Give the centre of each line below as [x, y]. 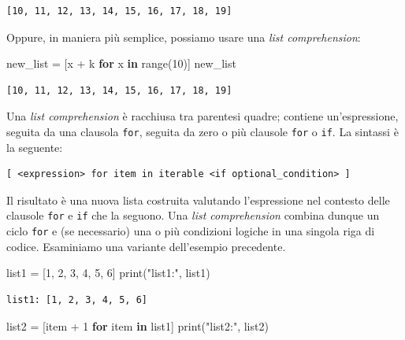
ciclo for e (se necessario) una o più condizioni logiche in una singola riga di [191, 231]
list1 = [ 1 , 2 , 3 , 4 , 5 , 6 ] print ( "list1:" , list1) [108, 273]
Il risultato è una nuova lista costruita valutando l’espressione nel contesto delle [198, 200]
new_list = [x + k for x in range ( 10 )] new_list [121, 63]
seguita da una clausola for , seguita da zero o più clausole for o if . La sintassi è [202, 131]
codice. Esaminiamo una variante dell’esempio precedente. [146, 246]
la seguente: [35, 147]
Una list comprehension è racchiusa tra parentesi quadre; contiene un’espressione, [202, 116]
